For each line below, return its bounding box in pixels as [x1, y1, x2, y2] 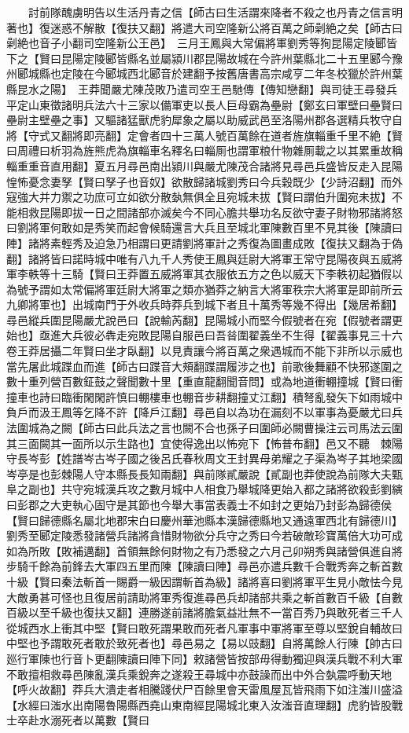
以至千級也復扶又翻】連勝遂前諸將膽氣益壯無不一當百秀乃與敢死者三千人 [28, 604, 403, 621]
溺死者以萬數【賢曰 [50, 712, 149, 728]
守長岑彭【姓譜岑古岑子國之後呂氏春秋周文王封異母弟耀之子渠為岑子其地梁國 [6, 450, 403, 467]
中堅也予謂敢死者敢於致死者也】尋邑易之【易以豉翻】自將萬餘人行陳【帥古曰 [6, 635, 403, 651]
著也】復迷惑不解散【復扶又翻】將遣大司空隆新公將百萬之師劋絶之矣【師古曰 [6, 19, 403, 35]
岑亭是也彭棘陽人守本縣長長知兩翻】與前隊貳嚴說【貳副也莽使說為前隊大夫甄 [6, 465, 403, 482]
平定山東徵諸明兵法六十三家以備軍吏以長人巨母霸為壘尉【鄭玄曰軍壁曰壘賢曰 [6, 96, 403, 112]
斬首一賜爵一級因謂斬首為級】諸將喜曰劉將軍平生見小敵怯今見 [83, 573, 403, 589]
